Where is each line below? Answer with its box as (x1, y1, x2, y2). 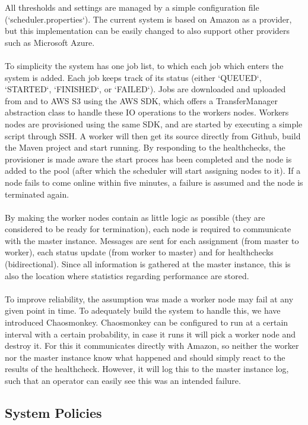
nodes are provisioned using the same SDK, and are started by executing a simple (5, 117, 303, 130)
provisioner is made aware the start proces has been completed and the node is (5, 152, 292, 165)
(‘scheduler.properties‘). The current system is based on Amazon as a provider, (5, 12, 292, 25)
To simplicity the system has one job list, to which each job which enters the (5, 59, 284, 71)
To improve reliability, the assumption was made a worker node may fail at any (5, 292, 294, 305)
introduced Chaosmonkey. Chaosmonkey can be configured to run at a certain (5, 316, 288, 329)
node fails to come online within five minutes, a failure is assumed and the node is (5, 176, 303, 188)
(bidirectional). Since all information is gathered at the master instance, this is (5, 258, 291, 270)
